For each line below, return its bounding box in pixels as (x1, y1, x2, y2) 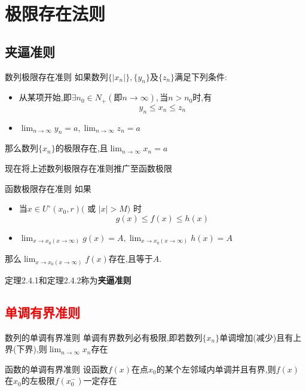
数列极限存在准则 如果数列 (5, 70, 108, 83)
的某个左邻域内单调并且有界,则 (156, 362, 276, 375)
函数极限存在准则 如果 (5, 182, 91, 194)
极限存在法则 (5, 1, 106, 26)
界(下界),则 (5, 343, 47, 355)
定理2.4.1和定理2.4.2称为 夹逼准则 (5, 273, 131, 286)
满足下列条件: (175, 70, 228, 83)
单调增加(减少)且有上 (219, 331, 302, 343)
